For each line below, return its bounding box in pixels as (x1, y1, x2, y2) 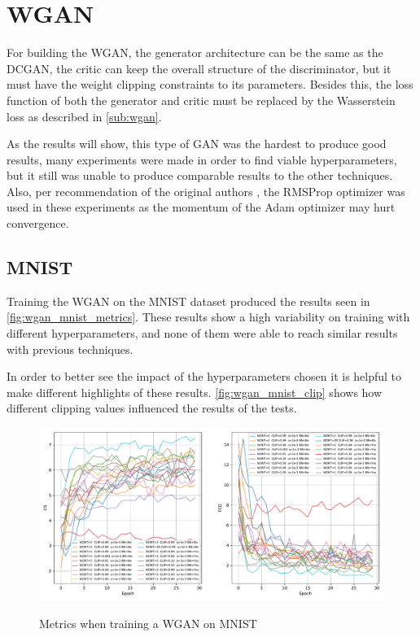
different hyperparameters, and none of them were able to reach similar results (7, 325, 398, 342)
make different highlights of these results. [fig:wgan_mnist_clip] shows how (7, 383, 383, 400)
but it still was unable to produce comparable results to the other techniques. (7, 167, 393, 184)
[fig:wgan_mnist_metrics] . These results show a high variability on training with (7, 308, 410, 325)
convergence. (7, 215, 69, 232)
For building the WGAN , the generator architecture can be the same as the (7, 44, 383, 61)
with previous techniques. (7, 340, 133, 357)
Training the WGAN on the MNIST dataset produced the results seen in (7, 292, 370, 309)
